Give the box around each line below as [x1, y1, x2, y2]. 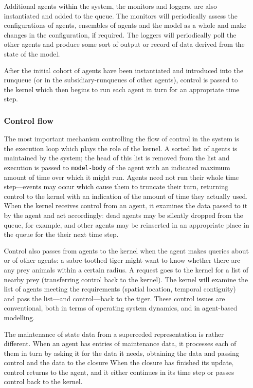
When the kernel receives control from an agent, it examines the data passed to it [4, 200, 248, 211]
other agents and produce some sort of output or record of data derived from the [4, 39, 245, 49]
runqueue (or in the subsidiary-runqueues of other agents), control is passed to [4, 75, 238, 85]
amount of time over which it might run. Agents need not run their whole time [4, 172, 239, 182]
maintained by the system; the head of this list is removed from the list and [4, 153, 230, 163]
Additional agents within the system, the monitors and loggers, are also [4, 1, 217, 11]
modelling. [4, 312, 35, 322]
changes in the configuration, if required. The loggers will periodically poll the [4, 29, 236, 39]
